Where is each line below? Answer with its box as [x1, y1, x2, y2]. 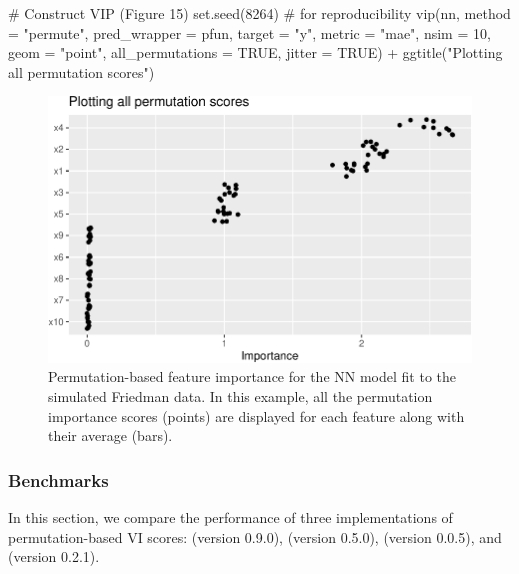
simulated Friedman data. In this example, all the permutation [48, 385, 433, 406]
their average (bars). [48, 425, 173, 446]
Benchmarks [8, 467, 109, 492]
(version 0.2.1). [8, 546, 100, 567]
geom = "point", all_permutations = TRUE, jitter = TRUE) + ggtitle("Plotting [8, 42, 503, 63]
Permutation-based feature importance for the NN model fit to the [48, 366, 456, 387]
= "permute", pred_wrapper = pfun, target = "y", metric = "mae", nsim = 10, [8, 22, 491, 43]
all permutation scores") [8, 61, 155, 82]
